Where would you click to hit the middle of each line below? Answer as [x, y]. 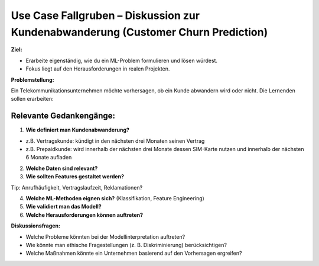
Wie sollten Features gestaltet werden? [75, 177]
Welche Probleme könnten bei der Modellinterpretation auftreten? [105, 236]
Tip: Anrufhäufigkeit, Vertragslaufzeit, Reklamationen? [77, 187]
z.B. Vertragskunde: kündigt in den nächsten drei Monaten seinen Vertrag [115, 141]
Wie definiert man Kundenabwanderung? [78, 130]
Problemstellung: [32, 79]
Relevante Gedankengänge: [63, 116]
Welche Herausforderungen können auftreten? [84, 215]
